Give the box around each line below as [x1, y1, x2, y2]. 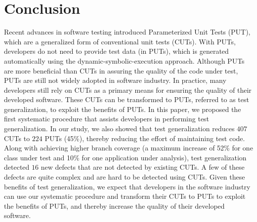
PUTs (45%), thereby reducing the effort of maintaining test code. [44, 133, 245, 143]
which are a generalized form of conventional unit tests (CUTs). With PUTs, [4, 36, 236, 46]
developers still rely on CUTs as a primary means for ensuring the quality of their [4, 84, 252, 95]
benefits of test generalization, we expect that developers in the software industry [4, 181, 251, 191]
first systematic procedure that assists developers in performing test [4, 113, 210, 124]
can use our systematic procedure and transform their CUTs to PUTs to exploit [4, 191, 246, 201]
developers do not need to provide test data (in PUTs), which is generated [4, 46, 229, 56]
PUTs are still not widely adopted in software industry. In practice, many [4, 75, 226, 85]
